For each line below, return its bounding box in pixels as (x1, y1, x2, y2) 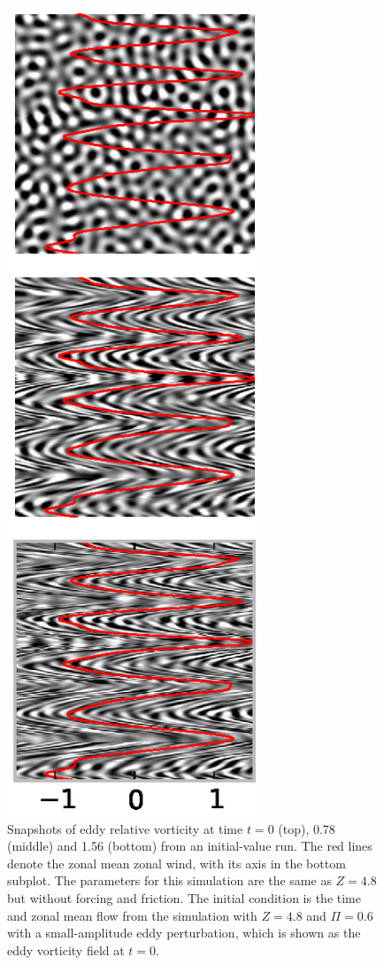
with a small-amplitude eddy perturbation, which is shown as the (7, 923, 361, 942)
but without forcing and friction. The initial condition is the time (7, 889, 361, 907)
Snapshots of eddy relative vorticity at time (7, 819, 243, 837)
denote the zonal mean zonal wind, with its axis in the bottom (7, 853, 346, 872)
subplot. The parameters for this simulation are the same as (7, 871, 332, 890)
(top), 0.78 (278, 819, 335, 837)
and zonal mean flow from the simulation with (7, 906, 257, 924)
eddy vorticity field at (7, 940, 125, 959)
